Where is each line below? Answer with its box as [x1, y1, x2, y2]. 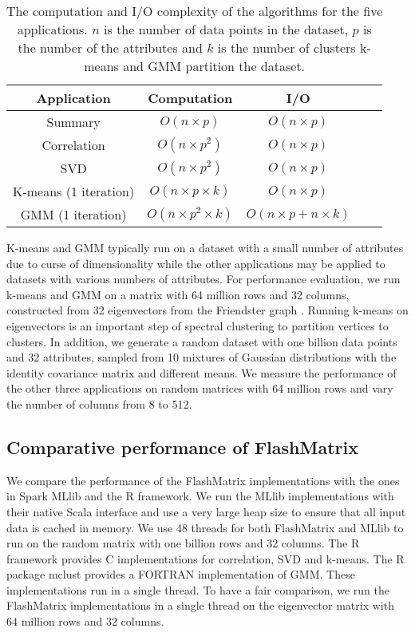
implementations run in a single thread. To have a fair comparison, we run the [6, 581, 389, 598]
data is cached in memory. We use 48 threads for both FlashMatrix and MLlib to [6, 519, 404, 535]
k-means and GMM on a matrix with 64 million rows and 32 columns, [6, 286, 350, 302]
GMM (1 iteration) [20, 205, 127, 223]
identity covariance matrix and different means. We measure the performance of [6, 364, 397, 381]
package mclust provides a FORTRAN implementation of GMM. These [6, 566, 355, 583]
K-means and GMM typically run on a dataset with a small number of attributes [6, 239, 404, 255]
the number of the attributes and [18, 38, 203, 57]
